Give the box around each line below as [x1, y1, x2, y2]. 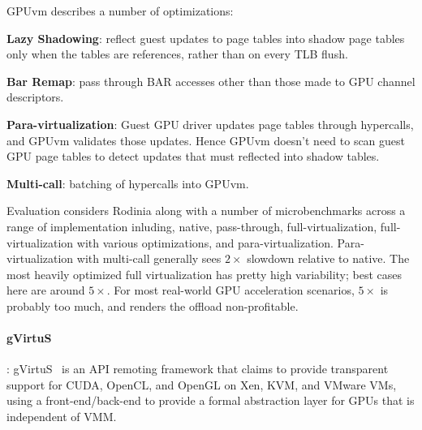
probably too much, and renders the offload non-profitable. [6, 297, 299, 314]
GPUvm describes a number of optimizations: [6, 2, 234, 19]
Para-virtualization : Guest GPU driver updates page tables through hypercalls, [6, 115, 414, 132]
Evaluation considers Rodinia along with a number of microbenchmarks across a [6, 202, 406, 219]
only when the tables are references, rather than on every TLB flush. [6, 45, 348, 62]
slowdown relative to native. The [247, 250, 410, 267]
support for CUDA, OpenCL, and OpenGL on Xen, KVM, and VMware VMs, [6, 376, 397, 393]
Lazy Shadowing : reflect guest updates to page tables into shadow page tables [6, 29, 405, 46]
